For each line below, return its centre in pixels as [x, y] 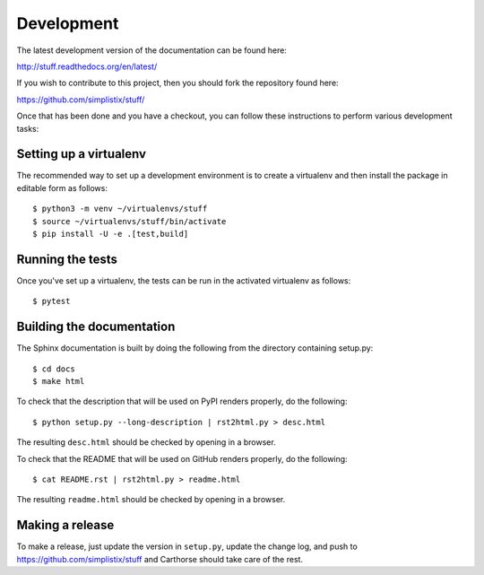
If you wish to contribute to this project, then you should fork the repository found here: [178, 83]
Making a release [65, 525]
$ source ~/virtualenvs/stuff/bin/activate [130, 221]
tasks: [28, 128]
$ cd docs [54, 369]
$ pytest [52, 301]
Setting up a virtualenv [82, 154]
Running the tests [67, 259]
